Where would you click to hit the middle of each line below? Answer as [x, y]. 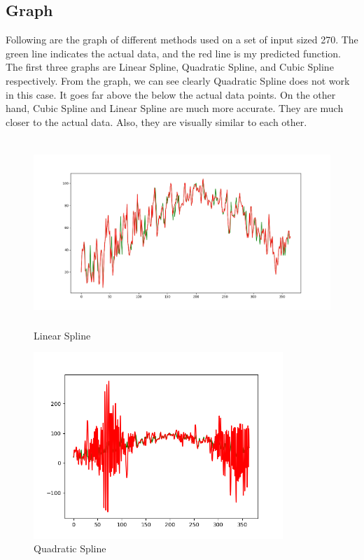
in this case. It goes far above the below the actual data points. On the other [171, 94]
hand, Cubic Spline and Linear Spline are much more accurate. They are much [175, 108]
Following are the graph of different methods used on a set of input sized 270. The [182, 40]
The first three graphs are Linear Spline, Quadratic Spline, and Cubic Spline [170, 67]
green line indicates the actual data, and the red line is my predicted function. [174, 53]
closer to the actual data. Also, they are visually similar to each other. [156, 121]
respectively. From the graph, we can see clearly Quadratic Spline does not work [178, 80]
